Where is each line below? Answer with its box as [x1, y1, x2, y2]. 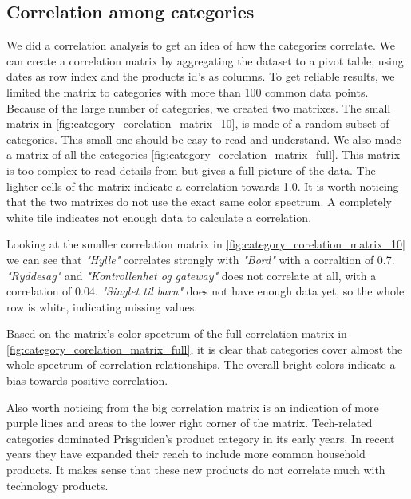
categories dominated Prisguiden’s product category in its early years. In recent [6, 430, 395, 446]
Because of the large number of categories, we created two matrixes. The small [6, 99, 391, 116]
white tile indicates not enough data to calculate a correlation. [6, 208, 312, 225]
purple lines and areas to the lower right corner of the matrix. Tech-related [6, 414, 373, 431]
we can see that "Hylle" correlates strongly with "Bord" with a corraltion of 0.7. [6, 251, 395, 267]
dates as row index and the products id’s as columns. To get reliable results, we [6, 68, 395, 85]
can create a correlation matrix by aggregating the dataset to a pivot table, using [6, 52, 404, 69]
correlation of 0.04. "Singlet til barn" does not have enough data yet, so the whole [6, 283, 405, 299]
